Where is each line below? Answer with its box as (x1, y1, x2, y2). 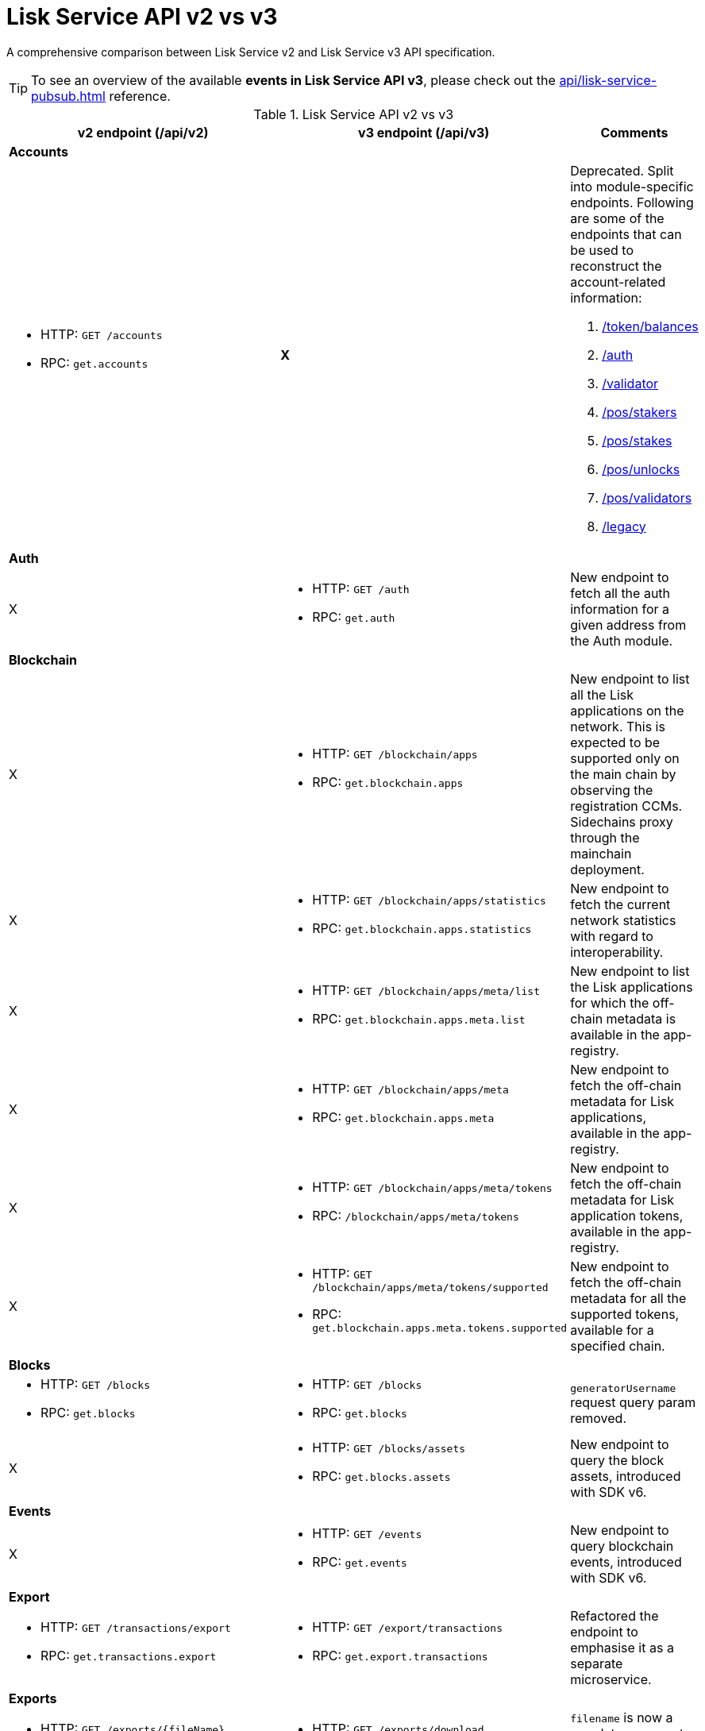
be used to (570, 241, 634, 258)
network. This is (570, 718, 665, 734)
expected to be (570, 734, 661, 750)
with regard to (570, 927, 653, 944)
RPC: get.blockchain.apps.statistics (312, 919, 532, 936)
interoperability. (570, 943, 664, 960)
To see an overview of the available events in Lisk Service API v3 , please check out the (31, 71, 556, 88)
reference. (109, 87, 171, 104)
